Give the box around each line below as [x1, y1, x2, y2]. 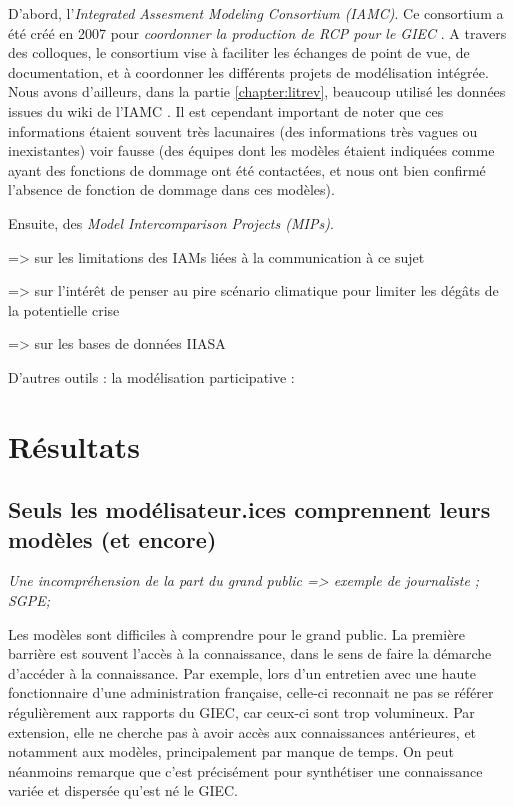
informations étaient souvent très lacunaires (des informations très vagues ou [8, 120, 478, 141]
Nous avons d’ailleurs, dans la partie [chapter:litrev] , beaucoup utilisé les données [8, 81, 506, 102]
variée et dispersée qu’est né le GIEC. [8, 780, 239, 801]
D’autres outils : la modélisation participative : [8, 366, 295, 387]
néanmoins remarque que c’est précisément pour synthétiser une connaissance [8, 760, 483, 781]
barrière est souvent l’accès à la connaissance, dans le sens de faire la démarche [8, 643, 492, 664]
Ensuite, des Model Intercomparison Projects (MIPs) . [8, 212, 334, 233]
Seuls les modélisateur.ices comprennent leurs [8, 494, 491, 525]
